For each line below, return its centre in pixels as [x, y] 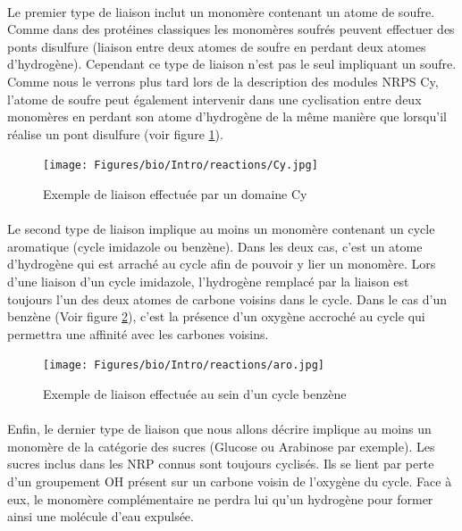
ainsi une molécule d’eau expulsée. [101, 516]
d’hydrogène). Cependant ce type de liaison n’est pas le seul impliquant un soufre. [232, 64]
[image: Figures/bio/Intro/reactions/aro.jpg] [184, 365]
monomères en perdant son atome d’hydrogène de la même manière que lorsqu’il [227, 116]
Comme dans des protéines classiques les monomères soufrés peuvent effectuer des [231, 29]
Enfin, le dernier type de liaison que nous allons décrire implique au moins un [219, 429]
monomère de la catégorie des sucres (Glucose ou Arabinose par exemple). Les [221, 446]
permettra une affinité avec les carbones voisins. [138, 333]
